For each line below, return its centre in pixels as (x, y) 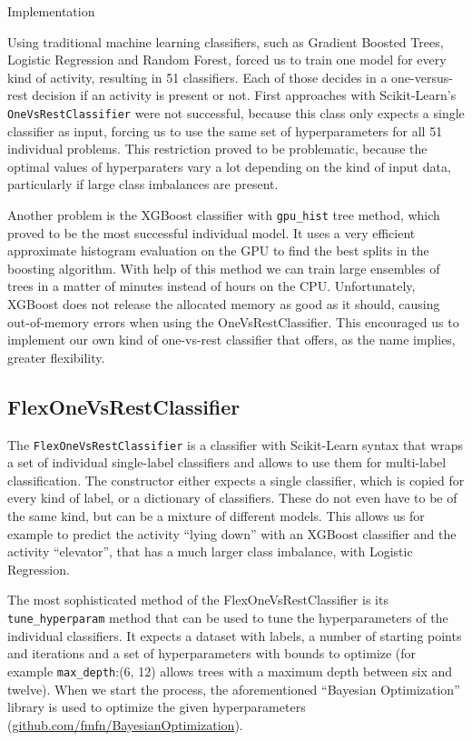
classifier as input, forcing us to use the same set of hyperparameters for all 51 (225, 130)
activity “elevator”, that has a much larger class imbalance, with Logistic (210, 551)
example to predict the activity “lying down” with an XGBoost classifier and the (232, 533)
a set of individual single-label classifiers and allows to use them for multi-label (227, 462)
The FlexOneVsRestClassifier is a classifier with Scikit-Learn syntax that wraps (236, 444)
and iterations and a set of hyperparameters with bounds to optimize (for (212, 653)
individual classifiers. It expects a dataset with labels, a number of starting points (235, 635)
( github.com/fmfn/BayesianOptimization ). (125, 724)
